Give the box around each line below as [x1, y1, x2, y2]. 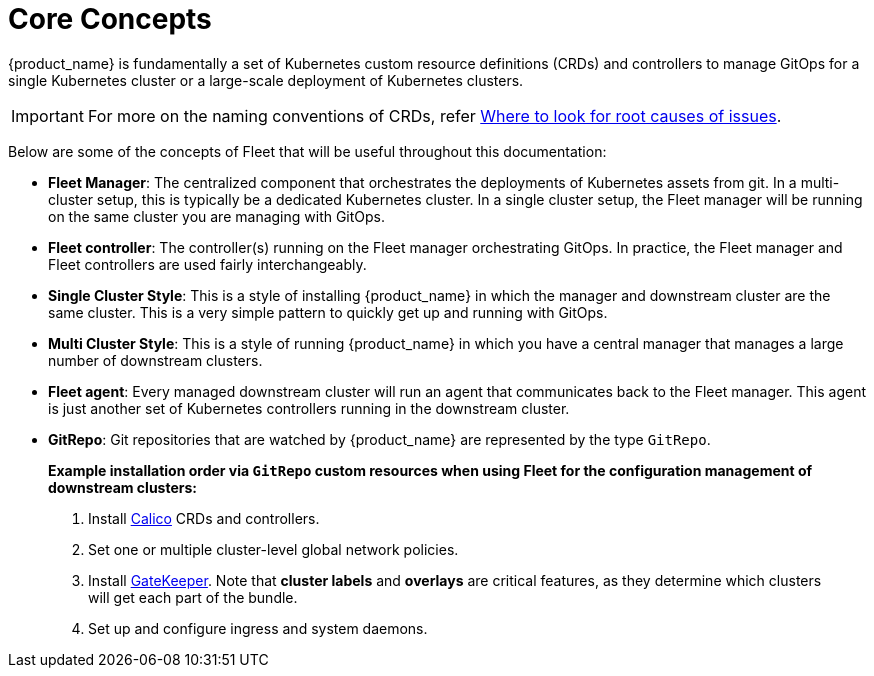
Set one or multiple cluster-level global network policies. [88, 540, 459, 558]
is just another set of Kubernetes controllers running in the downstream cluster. [48, 399, 570, 417]
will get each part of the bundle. [88, 588, 298, 606]
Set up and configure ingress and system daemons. [88, 619, 428, 637]
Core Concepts [8, 2, 212, 36]
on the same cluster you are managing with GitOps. [48, 207, 386, 225]
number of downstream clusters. [48, 351, 263, 369]
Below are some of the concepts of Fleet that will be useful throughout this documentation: [8, 142, 607, 160]
